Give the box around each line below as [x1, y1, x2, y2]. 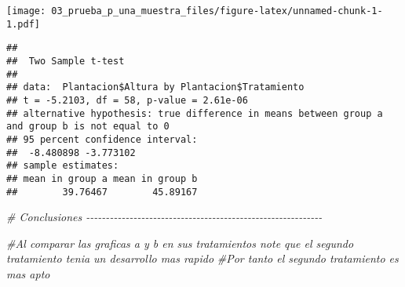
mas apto [6, 265, 50, 282]
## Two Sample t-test [6, 55, 125, 67]
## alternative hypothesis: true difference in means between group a [6, 107, 383, 119]
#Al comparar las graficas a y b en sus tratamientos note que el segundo [6, 234, 354, 251]
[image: [6, 5, 46, 16]
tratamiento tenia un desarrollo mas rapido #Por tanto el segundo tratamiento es [6, 250, 399, 267]
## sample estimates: [6, 160, 119, 172]
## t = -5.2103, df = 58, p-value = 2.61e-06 [6, 94, 248, 106]
